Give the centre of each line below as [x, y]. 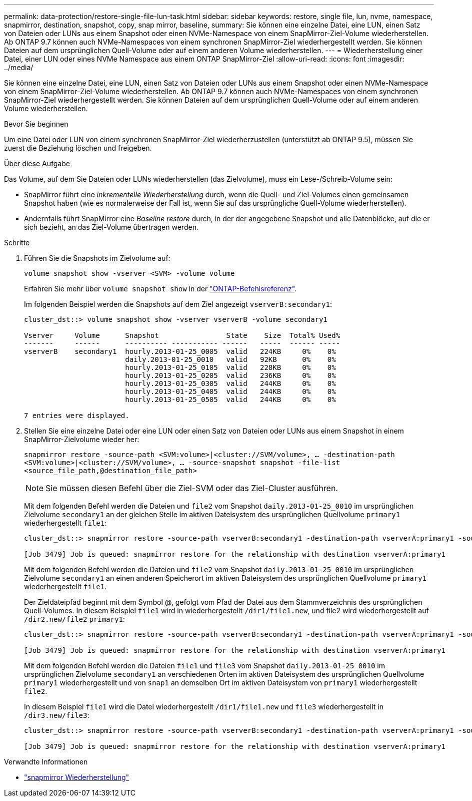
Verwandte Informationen [46, 762]
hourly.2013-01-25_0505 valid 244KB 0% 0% [230, 399]
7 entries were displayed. [77, 416]
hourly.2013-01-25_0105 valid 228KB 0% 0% [230, 367]
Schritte [17, 243]
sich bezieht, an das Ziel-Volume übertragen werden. [111, 227]
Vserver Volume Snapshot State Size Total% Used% [182, 335]
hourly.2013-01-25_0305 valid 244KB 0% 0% [230, 383]
